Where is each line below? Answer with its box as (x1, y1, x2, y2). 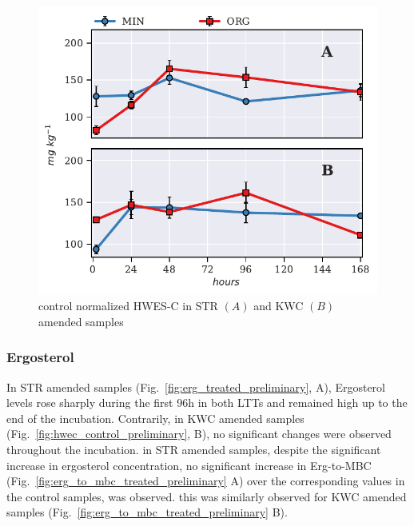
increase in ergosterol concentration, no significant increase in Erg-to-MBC (6, 456, 372, 473)
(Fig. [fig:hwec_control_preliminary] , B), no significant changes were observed (6, 425, 392, 442)
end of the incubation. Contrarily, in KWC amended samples (6, 409, 305, 426)
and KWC (253, 297, 304, 314)
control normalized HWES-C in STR (38, 297, 218, 314)
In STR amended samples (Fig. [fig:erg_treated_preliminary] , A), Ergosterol (6, 378, 385, 395)
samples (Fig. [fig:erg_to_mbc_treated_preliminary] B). (6, 504, 288, 520)
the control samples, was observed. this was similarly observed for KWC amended (6, 488, 407, 504)
